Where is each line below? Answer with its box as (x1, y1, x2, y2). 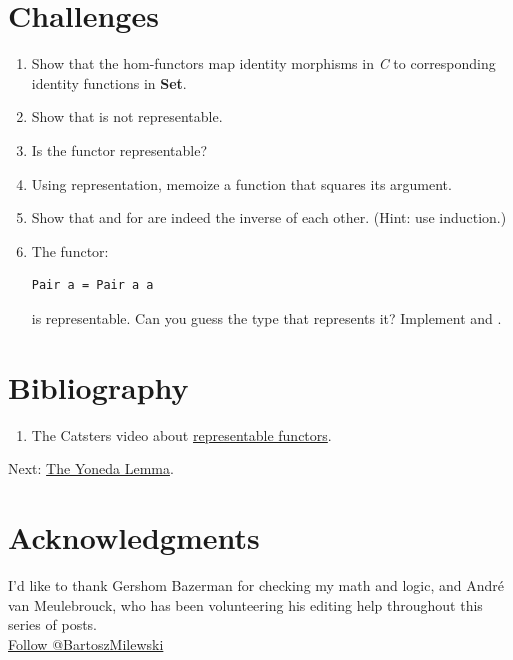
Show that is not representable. (31, 106, 223, 127)
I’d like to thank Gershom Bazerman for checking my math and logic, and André (8, 574, 504, 595)
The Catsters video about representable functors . (31, 424, 332, 445)
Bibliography (8, 366, 189, 407)
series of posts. (8, 614, 97, 635)
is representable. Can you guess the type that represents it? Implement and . (31, 307, 502, 328)
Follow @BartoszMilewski (8, 633, 164, 654)
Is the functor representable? (31, 139, 208, 160)
